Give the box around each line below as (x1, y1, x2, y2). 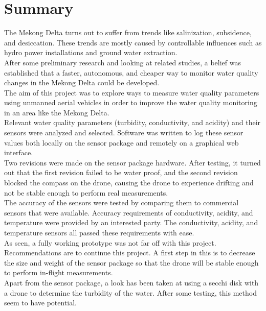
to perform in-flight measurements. (4, 267, 113, 278)
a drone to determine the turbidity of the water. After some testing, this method (4, 287, 257, 298)
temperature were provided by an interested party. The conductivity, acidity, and (4, 217, 258, 228)
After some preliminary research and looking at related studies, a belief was (4, 57, 241, 67)
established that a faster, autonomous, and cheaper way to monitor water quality (4, 67, 258, 78)
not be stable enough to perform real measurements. (4, 187, 168, 198)
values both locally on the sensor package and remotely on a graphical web (4, 137, 239, 148)
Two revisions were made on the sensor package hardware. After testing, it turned (4, 157, 261, 168)
